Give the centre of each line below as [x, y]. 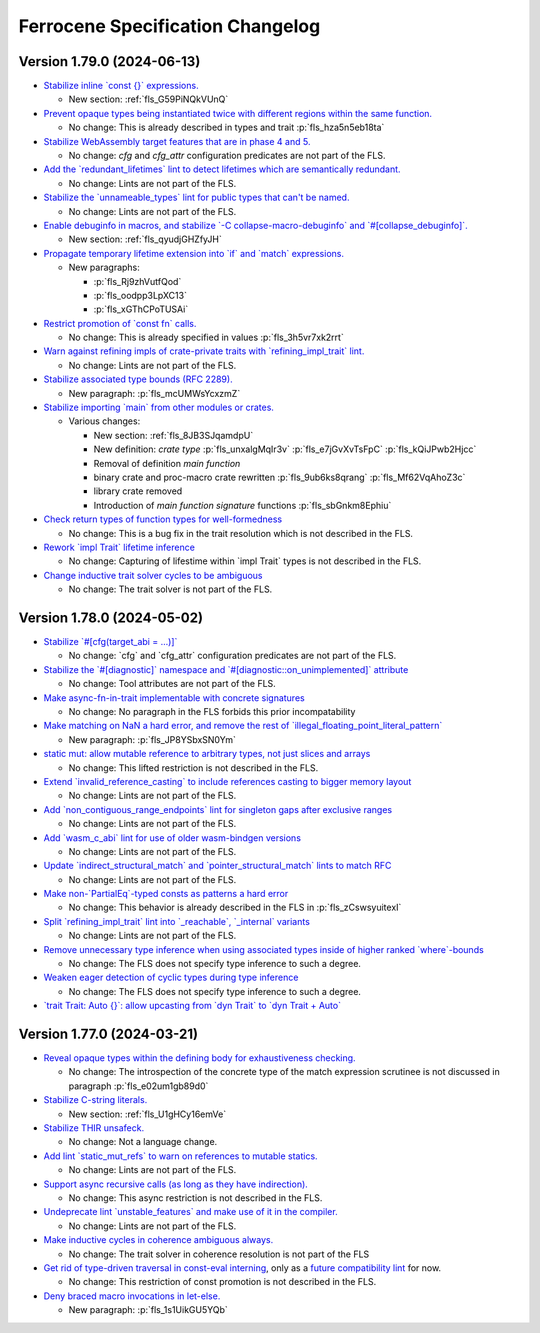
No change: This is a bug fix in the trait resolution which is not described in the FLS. [241, 533]
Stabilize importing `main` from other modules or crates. [159, 407]
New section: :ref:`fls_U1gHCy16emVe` [147, 1114]
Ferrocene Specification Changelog [169, 26]
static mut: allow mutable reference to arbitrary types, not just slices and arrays [207, 754]
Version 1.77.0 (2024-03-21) [108, 1034]
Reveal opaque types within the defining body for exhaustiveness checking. [199, 1058]
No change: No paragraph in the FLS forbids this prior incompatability [212, 711]
